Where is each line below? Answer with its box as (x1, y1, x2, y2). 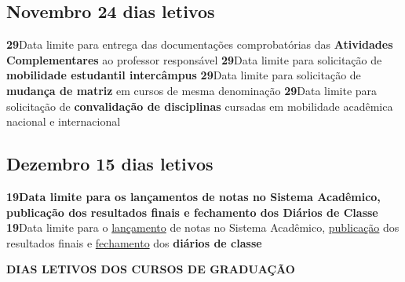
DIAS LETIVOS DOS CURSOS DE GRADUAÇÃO (6, 261, 295, 277)
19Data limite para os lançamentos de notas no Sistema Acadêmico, (6, 188, 381, 204)
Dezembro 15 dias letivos (6, 152, 213, 176)
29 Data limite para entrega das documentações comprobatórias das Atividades (6, 36, 393, 53)
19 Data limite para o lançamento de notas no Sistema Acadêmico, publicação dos (6, 219, 400, 236)
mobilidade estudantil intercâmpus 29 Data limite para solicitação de (6, 67, 361, 83)
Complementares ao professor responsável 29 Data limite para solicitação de (6, 51, 382, 68)
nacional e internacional (6, 113, 121, 130)
